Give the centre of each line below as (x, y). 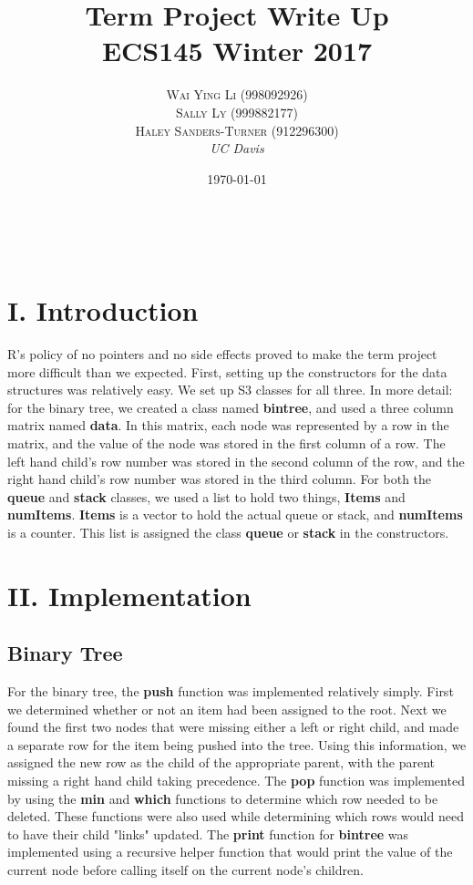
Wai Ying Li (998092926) (237, 94)
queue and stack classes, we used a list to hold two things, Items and (206, 496)
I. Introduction (103, 310)
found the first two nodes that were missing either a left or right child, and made (233, 727)
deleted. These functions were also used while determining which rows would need (236, 816)
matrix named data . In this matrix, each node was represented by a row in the (228, 425)
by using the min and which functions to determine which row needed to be (223, 798)
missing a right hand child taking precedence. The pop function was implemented (236, 781)
